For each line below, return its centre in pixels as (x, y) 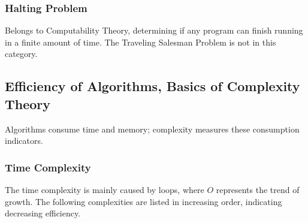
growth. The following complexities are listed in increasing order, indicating (144, 201)
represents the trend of (258, 189)
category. (21, 54)
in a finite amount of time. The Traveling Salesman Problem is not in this (141, 42)
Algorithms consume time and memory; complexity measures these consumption (152, 129)
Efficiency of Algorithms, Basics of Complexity (153, 86)
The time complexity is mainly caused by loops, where (105, 189)
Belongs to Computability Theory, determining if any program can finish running (154, 30)
